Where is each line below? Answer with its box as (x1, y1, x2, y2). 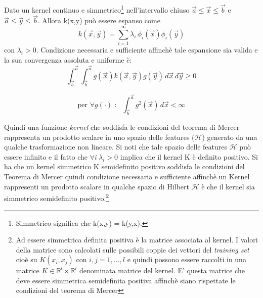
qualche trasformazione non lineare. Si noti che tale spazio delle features (4, 141, 227, 152)
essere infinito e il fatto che (4, 151, 88, 162)
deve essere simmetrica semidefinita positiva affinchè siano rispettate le (16, 275, 236, 285)
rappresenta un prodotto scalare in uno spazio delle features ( (4, 131, 195, 142)
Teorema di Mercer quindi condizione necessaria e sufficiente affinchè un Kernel (4, 171, 250, 182)
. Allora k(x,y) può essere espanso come (37, 15, 160, 26)
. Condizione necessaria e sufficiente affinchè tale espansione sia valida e (36, 44, 258, 55)
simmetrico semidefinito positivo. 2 (4, 191, 109, 203)
